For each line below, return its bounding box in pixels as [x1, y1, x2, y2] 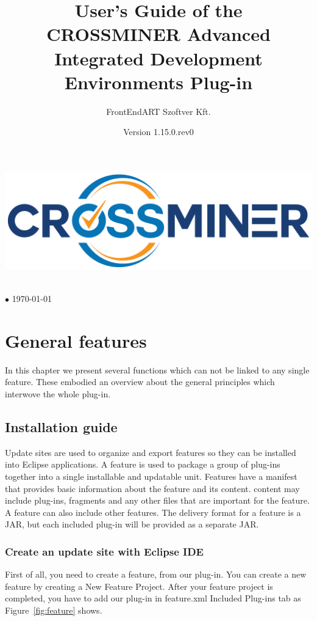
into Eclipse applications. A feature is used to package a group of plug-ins [5, 458, 280, 471]
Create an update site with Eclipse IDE [5, 543, 204, 559]
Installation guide [5, 417, 118, 436]
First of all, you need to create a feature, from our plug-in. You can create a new [5, 568, 307, 581]
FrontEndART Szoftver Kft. [106, 105, 211, 117]
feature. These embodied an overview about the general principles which [5, 375, 275, 388]
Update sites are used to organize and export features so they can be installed [5, 446, 296, 458]
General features [5, 328, 147, 353]
